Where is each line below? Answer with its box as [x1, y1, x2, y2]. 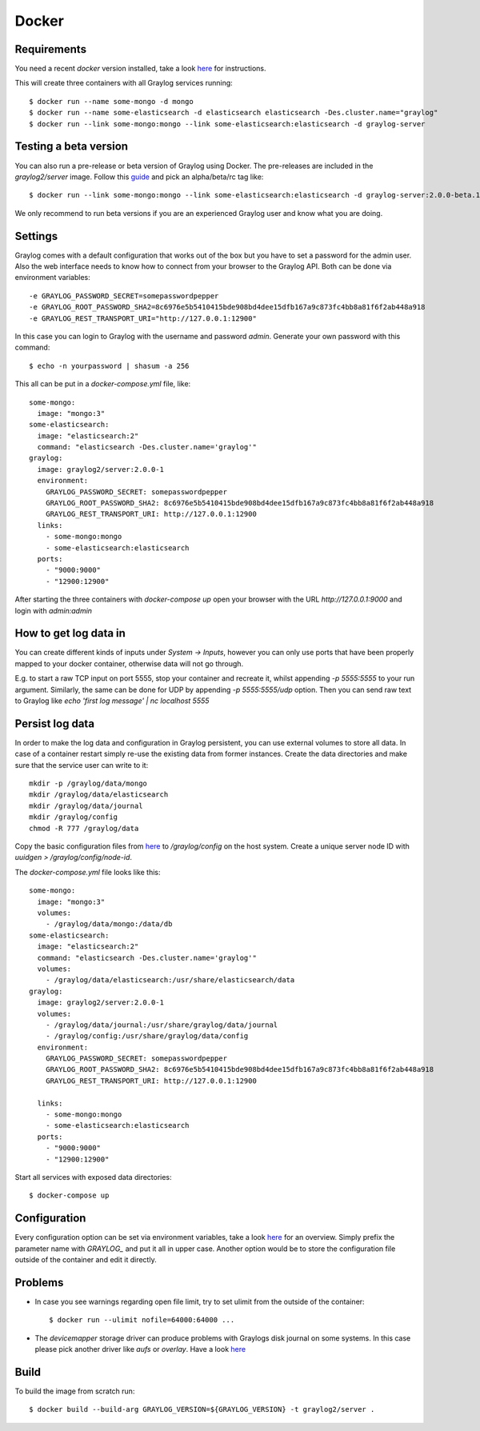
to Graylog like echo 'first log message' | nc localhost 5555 [14, 696, 210, 706]
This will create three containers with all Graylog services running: [14, 78, 234, 88]
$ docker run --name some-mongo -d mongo [29, 97, 194, 106]
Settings [14, 229, 58, 243]
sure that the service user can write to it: [14, 760, 149, 769]
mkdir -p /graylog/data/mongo [29, 779, 148, 788]
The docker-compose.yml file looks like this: [14, 867, 161, 877]
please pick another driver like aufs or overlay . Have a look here [34, 1345, 246, 1354]
